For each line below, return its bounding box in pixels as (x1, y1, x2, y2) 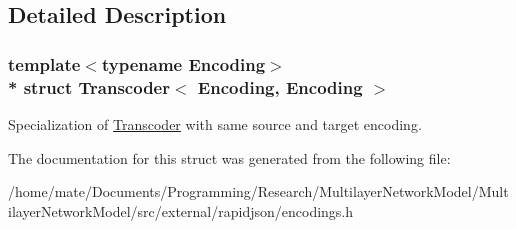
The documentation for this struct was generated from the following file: (8, 147, 451, 168)
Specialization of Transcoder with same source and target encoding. (8, 113, 422, 134)
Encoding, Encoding (197, 74, 363, 99)
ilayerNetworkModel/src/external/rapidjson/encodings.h (8, 200, 354, 221)
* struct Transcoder (8, 74, 170, 99)
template (8, 51, 81, 76)
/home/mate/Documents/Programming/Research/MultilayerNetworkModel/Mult (8, 181, 509, 202)
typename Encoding (101, 51, 266, 76)
